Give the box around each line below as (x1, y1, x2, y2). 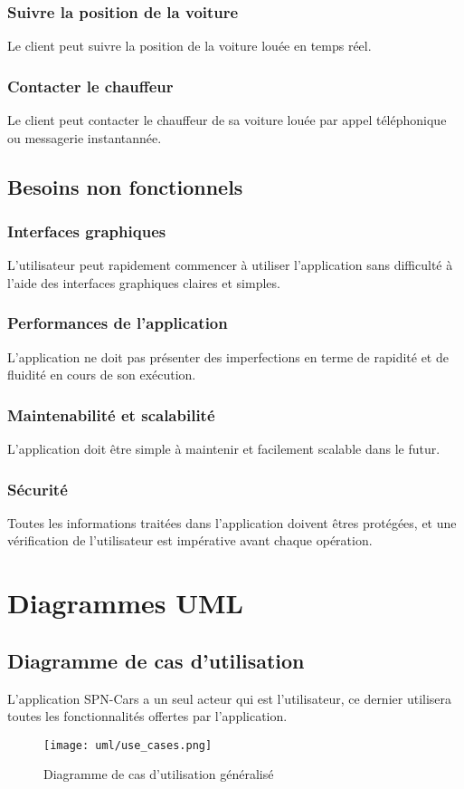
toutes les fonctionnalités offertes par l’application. (7, 707, 288, 726)
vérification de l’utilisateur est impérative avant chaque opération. (7, 531, 373, 550)
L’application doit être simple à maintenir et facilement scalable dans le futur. (7, 439, 440, 458)
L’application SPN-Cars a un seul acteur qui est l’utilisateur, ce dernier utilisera (7, 688, 452, 707)
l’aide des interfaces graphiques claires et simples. (7, 273, 280, 292)
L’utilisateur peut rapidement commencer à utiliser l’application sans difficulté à (7, 255, 453, 274)
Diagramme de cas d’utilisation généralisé (43, 765, 274, 784)
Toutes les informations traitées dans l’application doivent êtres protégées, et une (7, 513, 457, 532)
